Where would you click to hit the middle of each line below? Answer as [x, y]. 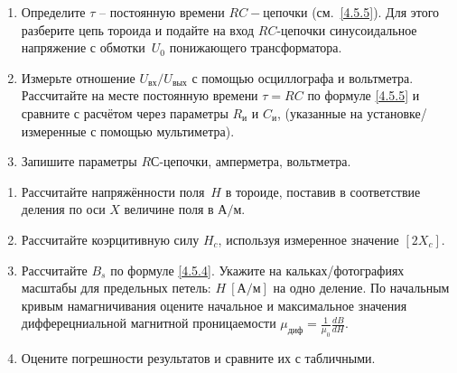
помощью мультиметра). [168, 131]
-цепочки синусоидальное [347, 29]
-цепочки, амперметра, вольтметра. [255, 161]
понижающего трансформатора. [256, 47]
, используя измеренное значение [308, 239]
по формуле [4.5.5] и [364, 95]
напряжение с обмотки [83, 47]
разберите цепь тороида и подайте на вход [138, 29]
